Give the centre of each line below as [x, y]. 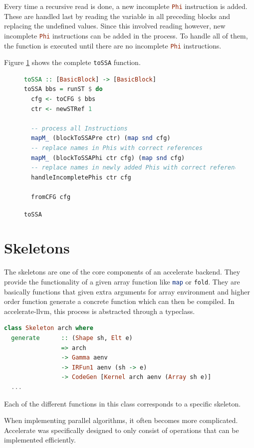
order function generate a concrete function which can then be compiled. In [119, 301]
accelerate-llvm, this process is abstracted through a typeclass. [100, 311]
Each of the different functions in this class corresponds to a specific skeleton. [123, 403]
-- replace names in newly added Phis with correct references [138, 168]
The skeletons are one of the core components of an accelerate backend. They [122, 272]
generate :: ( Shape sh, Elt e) [72, 338]
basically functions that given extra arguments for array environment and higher [127, 291]
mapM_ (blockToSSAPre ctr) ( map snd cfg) [101, 138]
